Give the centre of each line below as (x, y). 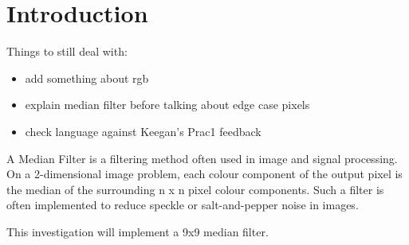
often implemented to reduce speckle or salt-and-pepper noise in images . (183, 205)
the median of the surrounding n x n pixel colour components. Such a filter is (195, 189)
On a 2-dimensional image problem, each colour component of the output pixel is (204, 174)
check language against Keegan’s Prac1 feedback (143, 131)
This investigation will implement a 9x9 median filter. (138, 231)
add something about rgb (87, 78)
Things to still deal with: (67, 51)
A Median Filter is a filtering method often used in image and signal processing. (202, 158)
